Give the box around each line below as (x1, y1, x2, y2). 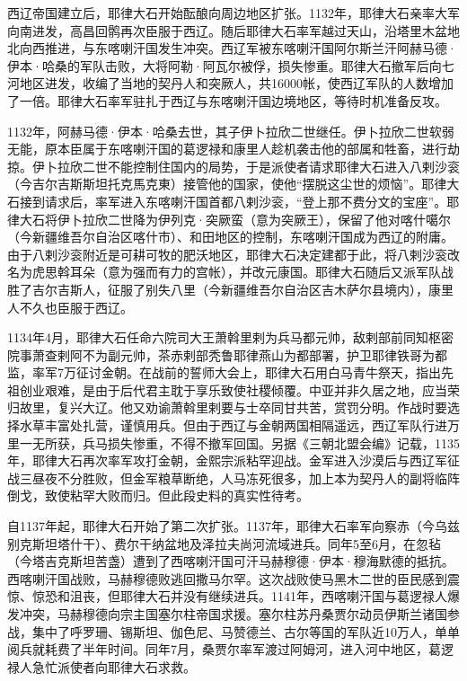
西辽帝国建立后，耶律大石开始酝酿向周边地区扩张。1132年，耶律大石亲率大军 (7, 4, 460, 22)
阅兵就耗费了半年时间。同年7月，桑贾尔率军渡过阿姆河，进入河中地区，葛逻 (7, 640, 454, 659)
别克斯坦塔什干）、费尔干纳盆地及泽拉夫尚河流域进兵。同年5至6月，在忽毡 (7, 534, 441, 553)
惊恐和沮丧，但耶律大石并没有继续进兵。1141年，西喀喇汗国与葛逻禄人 (31, 587, 447, 606)
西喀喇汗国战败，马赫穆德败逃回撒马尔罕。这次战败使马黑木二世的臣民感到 (7, 569, 447, 588)
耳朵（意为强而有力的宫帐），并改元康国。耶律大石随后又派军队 (69, 262, 441, 281)
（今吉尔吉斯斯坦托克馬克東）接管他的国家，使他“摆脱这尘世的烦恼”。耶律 (7, 174, 447, 193)
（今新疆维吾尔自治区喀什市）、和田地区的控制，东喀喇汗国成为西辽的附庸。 (7, 227, 454, 246)
